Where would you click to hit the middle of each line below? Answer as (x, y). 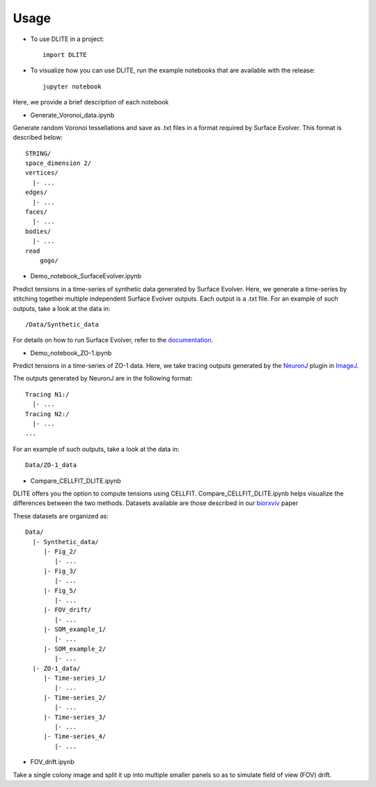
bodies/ (38, 231)
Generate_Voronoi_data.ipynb (72, 115)
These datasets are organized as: (61, 516)
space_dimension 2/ (58, 163)
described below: (38, 137)
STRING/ (38, 153)
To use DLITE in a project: (67, 39)
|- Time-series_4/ (75, 737)
